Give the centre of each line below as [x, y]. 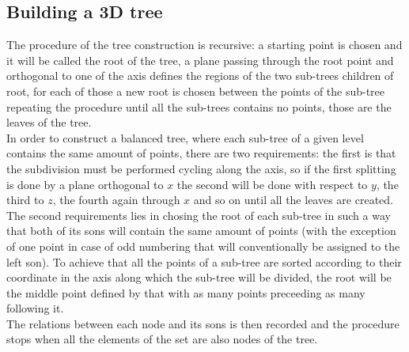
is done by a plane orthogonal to [85, 184]
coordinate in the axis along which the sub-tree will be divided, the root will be [199, 277]
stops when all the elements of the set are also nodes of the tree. [162, 339]
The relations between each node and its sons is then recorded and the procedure [203, 323]
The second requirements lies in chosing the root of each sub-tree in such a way [199, 215]
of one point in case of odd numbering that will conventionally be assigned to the [203, 246]
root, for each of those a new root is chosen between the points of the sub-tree [196, 91]
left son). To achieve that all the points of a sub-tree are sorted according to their [204, 261]
